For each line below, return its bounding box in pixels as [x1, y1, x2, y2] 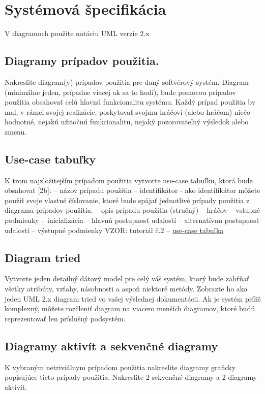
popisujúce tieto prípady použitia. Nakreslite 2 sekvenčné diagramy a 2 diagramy [5, 372, 257, 382]
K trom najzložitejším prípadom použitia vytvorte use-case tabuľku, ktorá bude [5, 175, 253, 185]
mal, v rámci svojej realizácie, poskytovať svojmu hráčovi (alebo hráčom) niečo [5, 106, 250, 117]
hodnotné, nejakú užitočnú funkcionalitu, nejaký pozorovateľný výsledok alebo [5, 116, 249, 127]
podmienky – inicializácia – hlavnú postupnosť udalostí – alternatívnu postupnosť [5, 215, 259, 225]
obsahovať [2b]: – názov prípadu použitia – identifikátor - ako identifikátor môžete [5, 185, 260, 195]
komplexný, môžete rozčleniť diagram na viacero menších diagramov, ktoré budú [5, 303, 255, 314]
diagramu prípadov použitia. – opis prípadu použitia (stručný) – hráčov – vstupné [5, 205, 260, 215]
